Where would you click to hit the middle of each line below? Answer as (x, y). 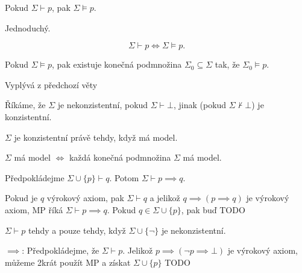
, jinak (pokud (200, 105)
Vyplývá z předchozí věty (51, 84)
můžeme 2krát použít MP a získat (68, 262)
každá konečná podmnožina (120, 157)
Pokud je (21, 198)
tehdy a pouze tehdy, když (77, 230)
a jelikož (165, 198)
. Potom (124, 177)
